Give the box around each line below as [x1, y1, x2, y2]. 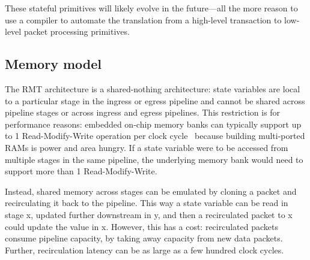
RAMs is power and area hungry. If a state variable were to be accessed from [5, 141, 288, 153]
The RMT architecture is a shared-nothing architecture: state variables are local [5, 82, 300, 95]
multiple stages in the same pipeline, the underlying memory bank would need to [5, 153, 303, 165]
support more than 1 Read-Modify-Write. [5, 165, 157, 177]
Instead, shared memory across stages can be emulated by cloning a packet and [5, 185, 297, 197]
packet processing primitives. [23, 25, 130, 38]
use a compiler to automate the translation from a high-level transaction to [5, 13, 282, 26]
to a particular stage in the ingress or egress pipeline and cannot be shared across [5, 94, 305, 107]
